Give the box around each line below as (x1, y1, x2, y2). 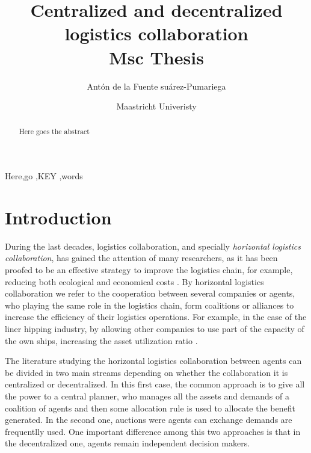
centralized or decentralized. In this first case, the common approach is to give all (5, 378, 305, 390)
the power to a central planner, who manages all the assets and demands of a (5, 389, 289, 402)
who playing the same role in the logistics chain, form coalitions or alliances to (5, 298, 294, 311)
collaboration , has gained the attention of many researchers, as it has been (5, 251, 278, 264)
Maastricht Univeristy (116, 100, 197, 112)
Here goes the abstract (19, 126, 90, 137)
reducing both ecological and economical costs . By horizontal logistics (5, 275, 264, 288)
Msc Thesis (109, 45, 204, 69)
